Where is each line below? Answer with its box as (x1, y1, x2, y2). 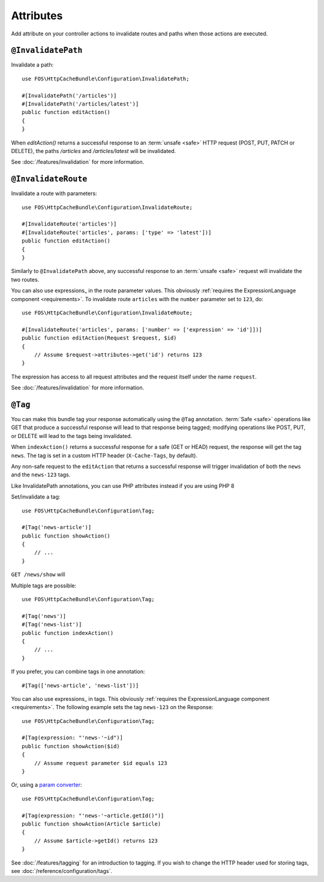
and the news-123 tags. (11, 471, 71, 478)
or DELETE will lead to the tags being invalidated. (11, 432, 133, 439)
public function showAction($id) (22, 743, 120, 749)
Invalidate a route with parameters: (11, 190, 97, 197)
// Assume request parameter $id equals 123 (34, 760, 167, 766)
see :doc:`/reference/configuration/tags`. (11, 867, 113, 874)
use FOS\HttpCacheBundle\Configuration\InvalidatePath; (22, 75, 190, 82)
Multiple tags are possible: (11, 582, 77, 589)
